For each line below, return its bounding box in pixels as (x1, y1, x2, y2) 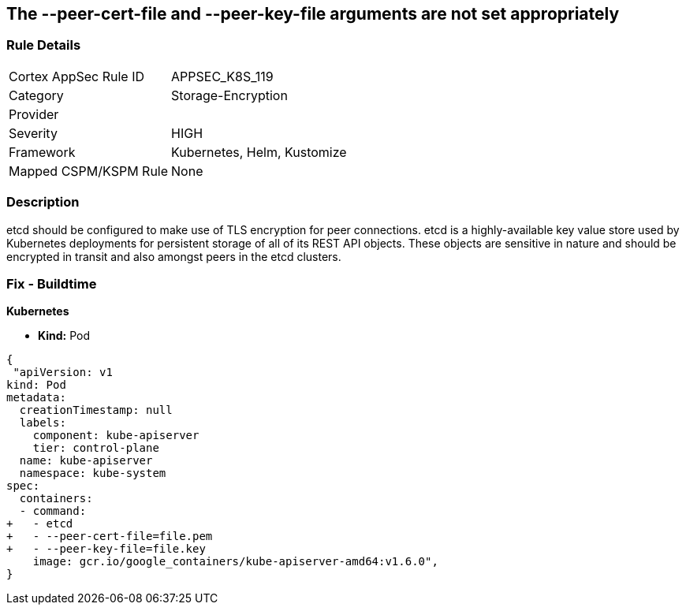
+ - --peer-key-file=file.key (6, 542, 206, 556)
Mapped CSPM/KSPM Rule (9, 162, 169, 179)
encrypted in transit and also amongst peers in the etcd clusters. (6, 249, 341, 263)
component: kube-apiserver (32, 429, 199, 442)
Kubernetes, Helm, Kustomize (171, 143, 347, 160)
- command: (19, 505, 87, 518)
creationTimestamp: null (19, 404, 173, 417)
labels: (19, 416, 66, 430)
